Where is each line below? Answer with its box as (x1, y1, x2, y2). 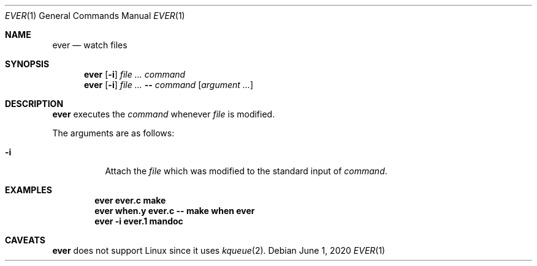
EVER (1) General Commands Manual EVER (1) (5, 10, 185, 21)
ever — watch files (52, 40, 128, 50)
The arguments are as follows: (52, 128, 175, 138)
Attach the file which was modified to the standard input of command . (105, 166, 387, 176)
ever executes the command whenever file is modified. (52, 109, 275, 119)
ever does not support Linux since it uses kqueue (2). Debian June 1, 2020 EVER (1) (52, 245, 386, 256)
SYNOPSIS (5, 59, 50, 69)
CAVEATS (5, 235, 45, 245)
